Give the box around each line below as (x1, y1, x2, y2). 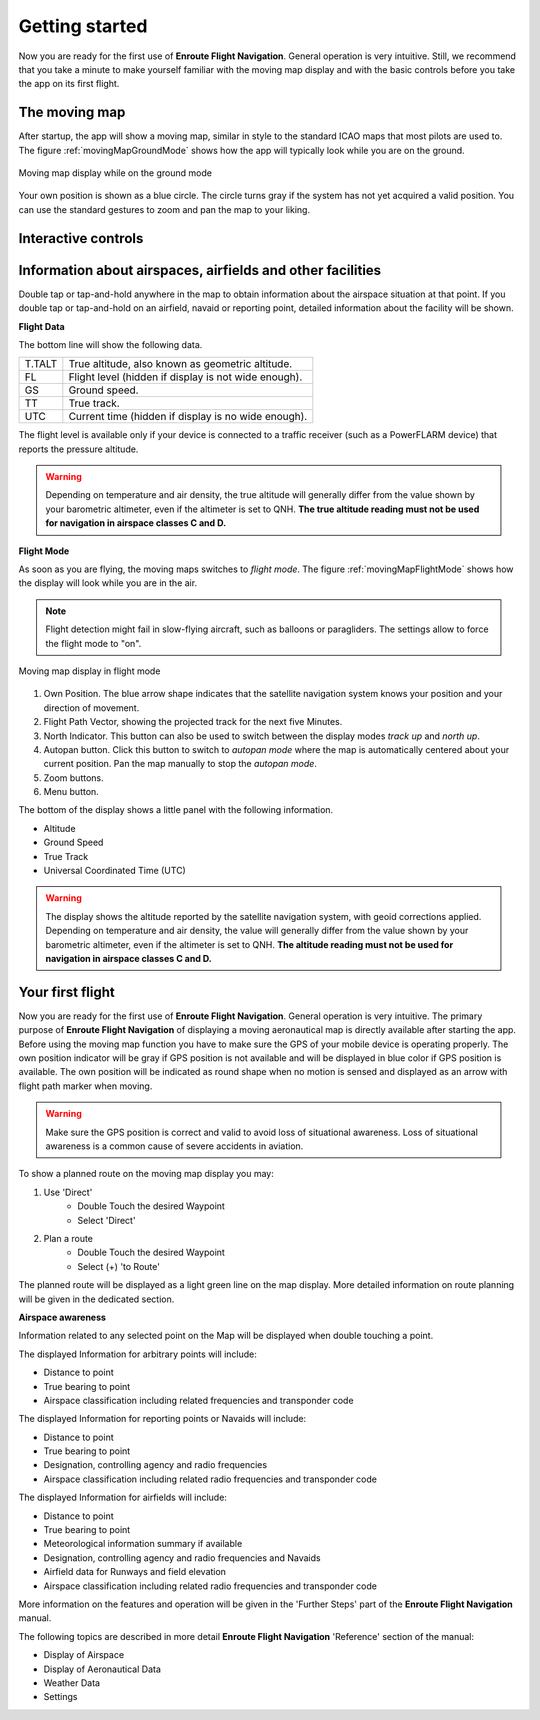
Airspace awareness (18, 1311, 107, 1323)
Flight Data (18, 320, 65, 332)
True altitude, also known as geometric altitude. (68, 357, 293, 371)
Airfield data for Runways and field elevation (43, 1566, 227, 1578)
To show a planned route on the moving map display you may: (18, 1168, 275, 1180)
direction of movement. (43, 701, 140, 714)
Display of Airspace (43, 1649, 125, 1661)
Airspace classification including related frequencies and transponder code (43, 1394, 354, 1406)
